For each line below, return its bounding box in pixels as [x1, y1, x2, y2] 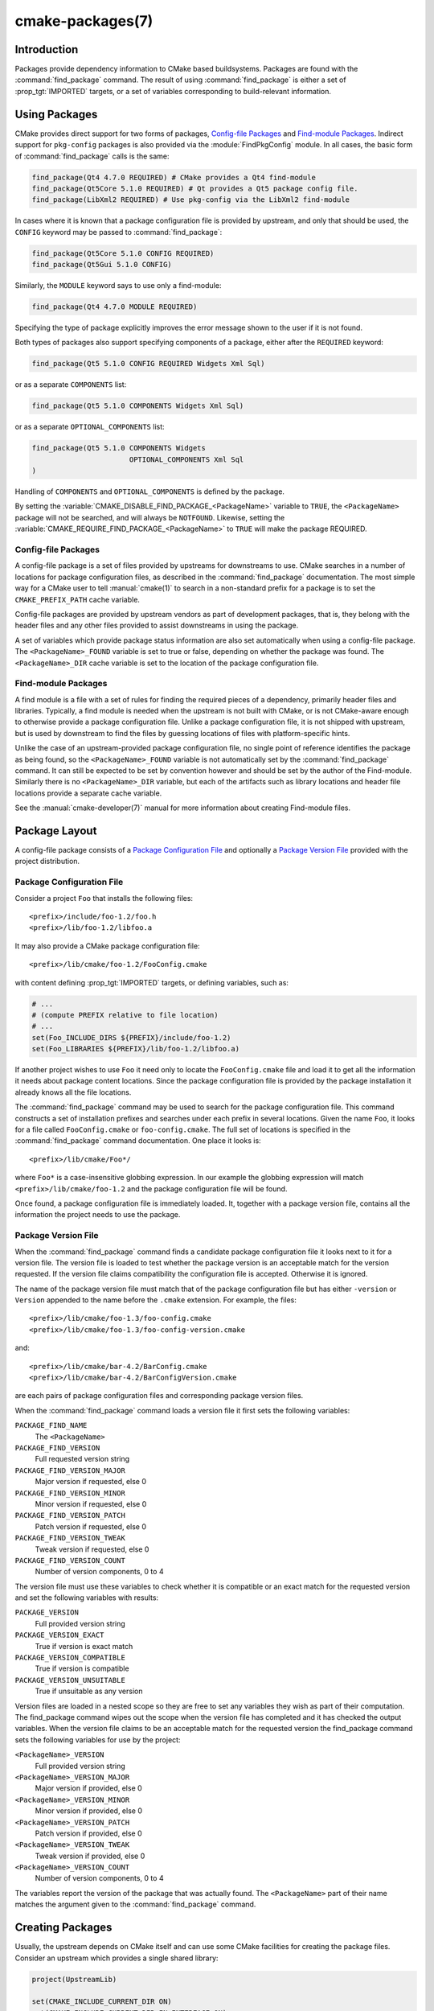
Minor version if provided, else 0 [35, 1806, 142, 1816]
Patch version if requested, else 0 [35, 1521, 147, 1532]
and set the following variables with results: [14, 1593, 159, 1602]
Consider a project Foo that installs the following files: [14, 893, 193, 903]
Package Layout [14, 824, 97, 837]
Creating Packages [14, 1921, 113, 1935]
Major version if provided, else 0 [35, 1783, 142, 1793]
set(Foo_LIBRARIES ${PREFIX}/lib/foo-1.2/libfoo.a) [31, 1044, 240, 1054]
